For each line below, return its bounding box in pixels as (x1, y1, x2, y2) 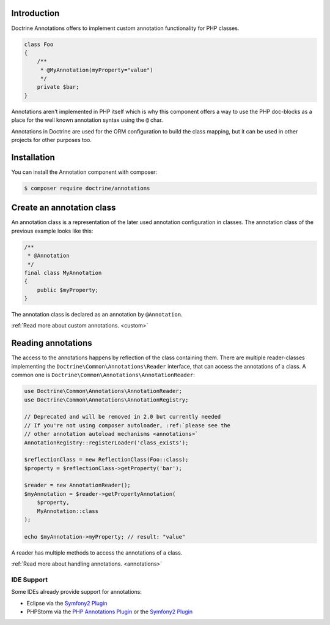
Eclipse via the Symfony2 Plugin (26, 599, 108, 607)
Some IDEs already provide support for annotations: (11, 588, 142, 596)
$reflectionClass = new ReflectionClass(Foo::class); (24, 456, 189, 463)
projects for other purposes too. (11, 137, 92, 143)
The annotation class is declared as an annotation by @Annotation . (11, 311, 183, 318)
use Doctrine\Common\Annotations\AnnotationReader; (24, 387, 183, 395)
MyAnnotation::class (37, 507, 99, 514)
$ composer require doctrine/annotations (24, 184, 150, 192)
